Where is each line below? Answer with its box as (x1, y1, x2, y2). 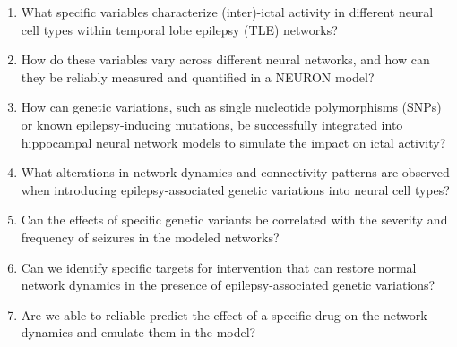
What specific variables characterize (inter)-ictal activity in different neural (21, 3, 434, 21)
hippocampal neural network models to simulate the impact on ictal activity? (21, 132, 446, 151)
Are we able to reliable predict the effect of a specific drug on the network (21, 305, 427, 324)
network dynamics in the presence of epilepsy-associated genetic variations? (21, 275, 435, 294)
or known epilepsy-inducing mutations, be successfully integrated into (21, 114, 403, 133)
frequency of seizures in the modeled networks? (21, 227, 280, 246)
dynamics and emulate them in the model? (21, 323, 256, 342)
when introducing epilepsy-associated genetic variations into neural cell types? (21, 180, 450, 199)
